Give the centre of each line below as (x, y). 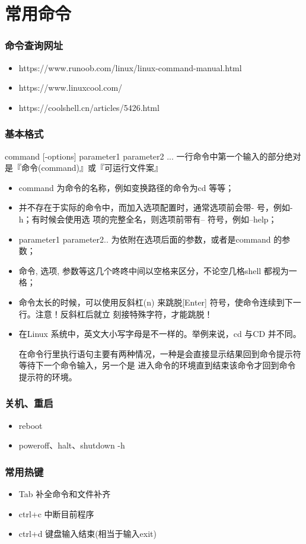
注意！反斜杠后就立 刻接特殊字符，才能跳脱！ (124, 314)
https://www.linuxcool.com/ (71, 88)
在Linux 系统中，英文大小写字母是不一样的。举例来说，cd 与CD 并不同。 (160, 334)
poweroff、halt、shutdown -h (72, 445)
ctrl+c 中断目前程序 (56, 513)
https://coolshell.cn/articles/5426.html (89, 107)
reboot (31, 425)
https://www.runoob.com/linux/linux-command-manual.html (130, 67)
